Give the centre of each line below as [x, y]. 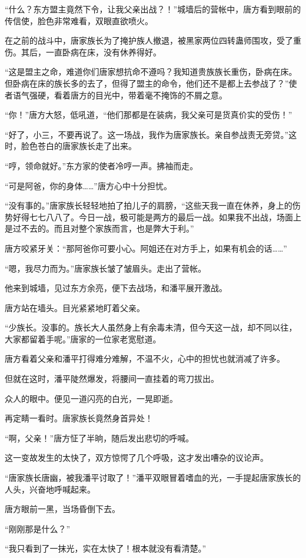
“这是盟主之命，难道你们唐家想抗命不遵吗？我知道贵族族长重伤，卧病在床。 [151, 72]
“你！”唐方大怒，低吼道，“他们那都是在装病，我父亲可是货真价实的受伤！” [149, 115]
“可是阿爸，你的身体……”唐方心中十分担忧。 [88, 185]
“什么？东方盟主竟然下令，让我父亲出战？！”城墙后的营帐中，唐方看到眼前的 [153, 9]
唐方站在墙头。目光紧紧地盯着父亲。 [75, 307]
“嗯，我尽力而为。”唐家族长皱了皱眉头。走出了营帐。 [106, 268]
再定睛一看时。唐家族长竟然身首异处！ [79, 418]
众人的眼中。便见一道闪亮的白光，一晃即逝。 [91, 398]
